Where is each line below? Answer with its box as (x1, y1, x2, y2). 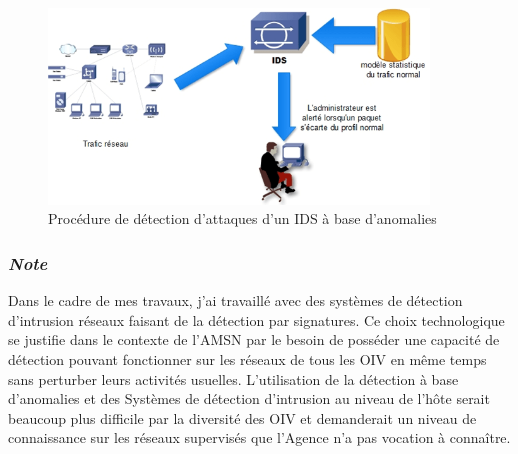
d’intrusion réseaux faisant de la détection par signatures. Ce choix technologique (8, 309, 505, 330)
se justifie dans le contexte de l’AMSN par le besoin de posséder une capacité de (8, 329, 500, 350)
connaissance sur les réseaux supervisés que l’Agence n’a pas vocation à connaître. (8, 427, 511, 448)
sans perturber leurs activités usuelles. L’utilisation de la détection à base (8, 368, 459, 389)
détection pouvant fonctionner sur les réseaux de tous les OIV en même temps (8, 348, 487, 369)
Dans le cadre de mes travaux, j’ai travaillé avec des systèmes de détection (8, 290, 463, 311)
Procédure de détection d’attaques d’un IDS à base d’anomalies (48, 208, 437, 229)
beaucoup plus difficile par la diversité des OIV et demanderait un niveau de (8, 407, 477, 428)
